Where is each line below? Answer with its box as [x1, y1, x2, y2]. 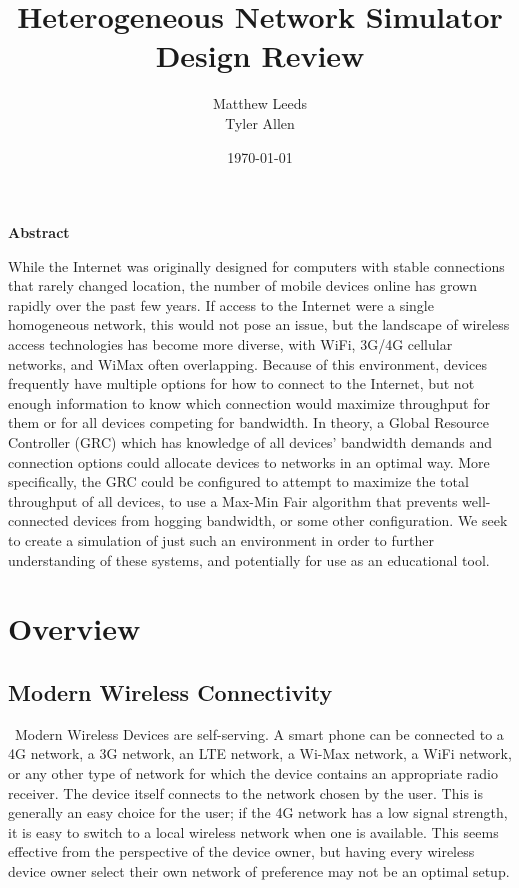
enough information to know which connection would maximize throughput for [8, 392, 491, 413]
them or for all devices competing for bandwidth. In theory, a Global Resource [8, 412, 489, 433]
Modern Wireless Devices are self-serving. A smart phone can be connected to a [14, 723, 504, 744]
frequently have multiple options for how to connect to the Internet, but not [8, 373, 475, 394]
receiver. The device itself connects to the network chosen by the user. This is [8, 782, 483, 803]
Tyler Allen [225, 112, 295, 133]
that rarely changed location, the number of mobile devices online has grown [8, 275, 477, 296]
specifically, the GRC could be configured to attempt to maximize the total [8, 471, 469, 492]
